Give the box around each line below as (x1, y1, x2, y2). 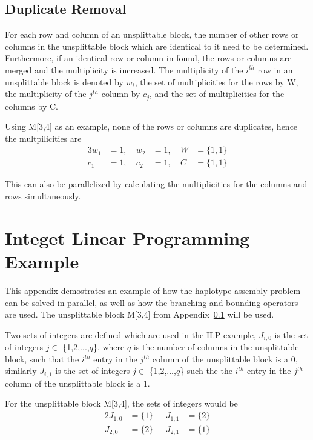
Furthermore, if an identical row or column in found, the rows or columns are (5, 52, 292, 64)
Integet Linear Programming (5, 225, 250, 250)
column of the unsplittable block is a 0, (152, 352, 298, 365)
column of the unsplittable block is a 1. (5, 376, 150, 389)
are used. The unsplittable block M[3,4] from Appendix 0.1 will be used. (5, 308, 274, 321)
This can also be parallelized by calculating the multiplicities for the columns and (5, 178, 308, 190)
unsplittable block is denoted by (5, 75, 124, 88)
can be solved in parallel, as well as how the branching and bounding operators (5, 296, 298, 308)
